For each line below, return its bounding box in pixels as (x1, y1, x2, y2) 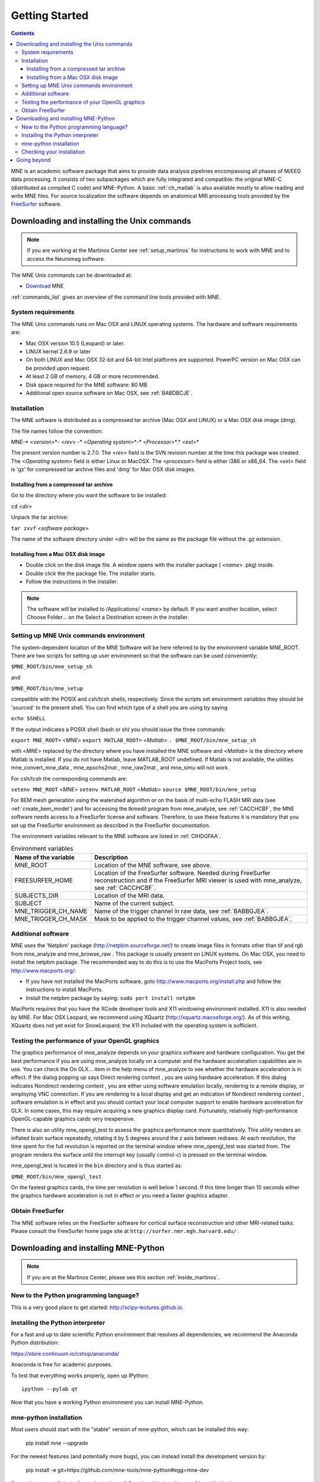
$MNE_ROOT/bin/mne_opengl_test (11, 1173, 102, 1180)
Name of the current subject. (94, 899, 175, 907)
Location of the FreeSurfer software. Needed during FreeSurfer (94, 868, 271, 877)
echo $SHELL (11, 715, 46, 722)
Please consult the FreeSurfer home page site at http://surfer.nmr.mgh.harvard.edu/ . (11, 1227, 240, 1234)
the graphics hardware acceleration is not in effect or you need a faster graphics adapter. (11, 1192, 229, 1199)
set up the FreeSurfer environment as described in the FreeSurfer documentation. (11, 822, 210, 829)
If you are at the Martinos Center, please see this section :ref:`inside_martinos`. (27, 1273, 220, 1280)
